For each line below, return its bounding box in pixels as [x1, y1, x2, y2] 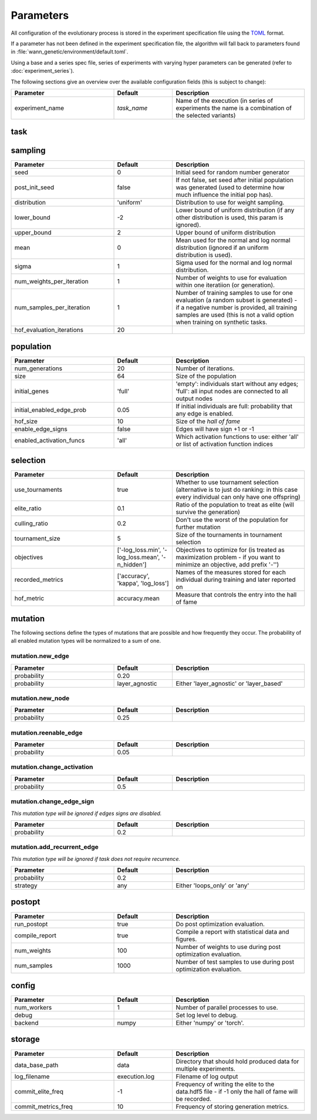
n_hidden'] [117, 561, 147, 569]
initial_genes [14, 387, 49, 395]
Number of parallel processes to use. [176, 1004, 278, 1012]
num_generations [14, 364, 63, 373]
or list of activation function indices [176, 440, 273, 448]
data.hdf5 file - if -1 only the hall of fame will [176, 1087, 298, 1095]
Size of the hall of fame [176, 417, 241, 425]
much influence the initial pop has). [176, 191, 273, 199]
